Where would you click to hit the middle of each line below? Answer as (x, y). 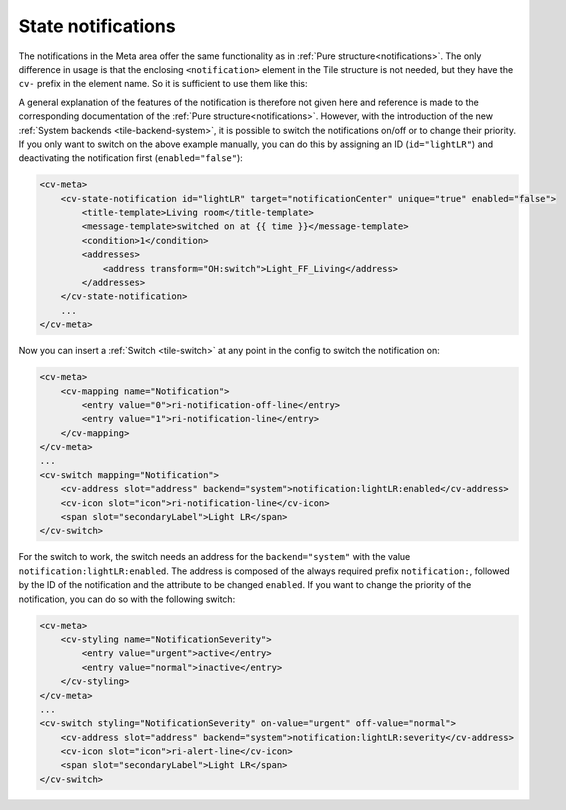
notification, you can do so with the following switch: (127, 599)
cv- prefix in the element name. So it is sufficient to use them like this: (163, 84)
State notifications (97, 26)
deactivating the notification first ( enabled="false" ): (131, 158)
